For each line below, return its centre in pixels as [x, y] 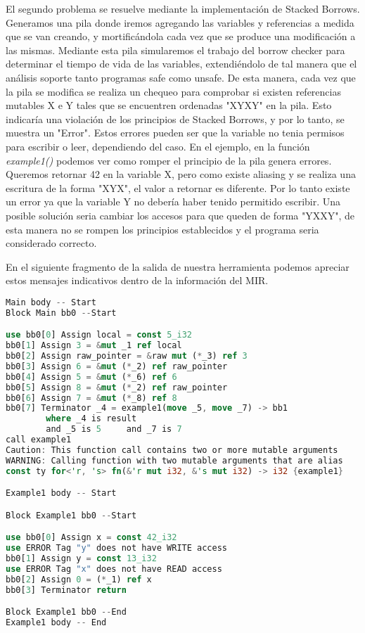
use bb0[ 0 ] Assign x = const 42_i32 [91, 538]
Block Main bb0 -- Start [61, 313]
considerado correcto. [51, 243]
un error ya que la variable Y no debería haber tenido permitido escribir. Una [173, 202]
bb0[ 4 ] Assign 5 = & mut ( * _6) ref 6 [91, 377]
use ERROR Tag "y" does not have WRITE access [117, 548]
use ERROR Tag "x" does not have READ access [114, 569]
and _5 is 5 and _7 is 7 [114, 429]
